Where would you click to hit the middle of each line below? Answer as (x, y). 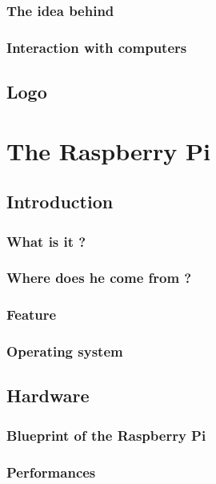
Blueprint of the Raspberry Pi (106, 435)
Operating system (65, 351)
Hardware (48, 395)
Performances (51, 472)
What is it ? (46, 241)
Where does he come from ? (99, 278)
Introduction (60, 202)
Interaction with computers (97, 47)
